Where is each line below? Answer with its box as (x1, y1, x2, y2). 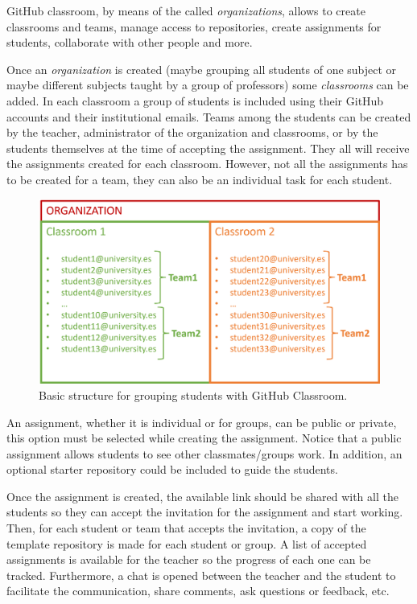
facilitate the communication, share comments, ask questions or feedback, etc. (6, 582, 390, 599)
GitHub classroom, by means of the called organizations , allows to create (6, 2, 365, 18)
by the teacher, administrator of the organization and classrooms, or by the (6, 124, 378, 141)
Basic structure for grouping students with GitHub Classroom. (39, 386, 348, 403)
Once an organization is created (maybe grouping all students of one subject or (6, 60, 397, 77)
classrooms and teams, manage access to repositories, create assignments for (6, 18, 382, 35)
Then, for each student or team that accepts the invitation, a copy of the (6, 520, 366, 536)
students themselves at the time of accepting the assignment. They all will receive (6, 139, 410, 156)
